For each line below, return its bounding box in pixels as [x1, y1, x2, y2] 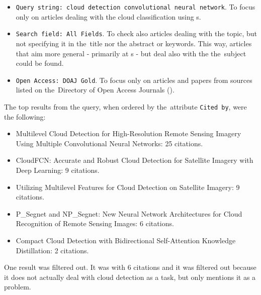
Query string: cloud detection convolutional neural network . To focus [16, 2, 255, 12]
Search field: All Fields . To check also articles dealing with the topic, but [16, 28, 257, 39]
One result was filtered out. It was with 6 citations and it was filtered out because [4, 262, 256, 272]
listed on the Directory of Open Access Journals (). [16, 84, 175, 95]
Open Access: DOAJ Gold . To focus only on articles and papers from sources [16, 74, 252, 85]
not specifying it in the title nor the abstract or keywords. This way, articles [16, 38, 252, 48]
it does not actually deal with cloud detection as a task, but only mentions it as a [4, 271, 256, 282]
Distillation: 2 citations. [16, 245, 89, 255]
